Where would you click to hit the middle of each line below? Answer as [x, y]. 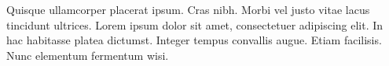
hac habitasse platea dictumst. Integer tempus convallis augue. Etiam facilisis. [194, 40]
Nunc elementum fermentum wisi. [88, 55]
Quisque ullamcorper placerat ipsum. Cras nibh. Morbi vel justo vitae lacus [188, 9]
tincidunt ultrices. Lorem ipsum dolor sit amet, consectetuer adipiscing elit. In [195, 24]
